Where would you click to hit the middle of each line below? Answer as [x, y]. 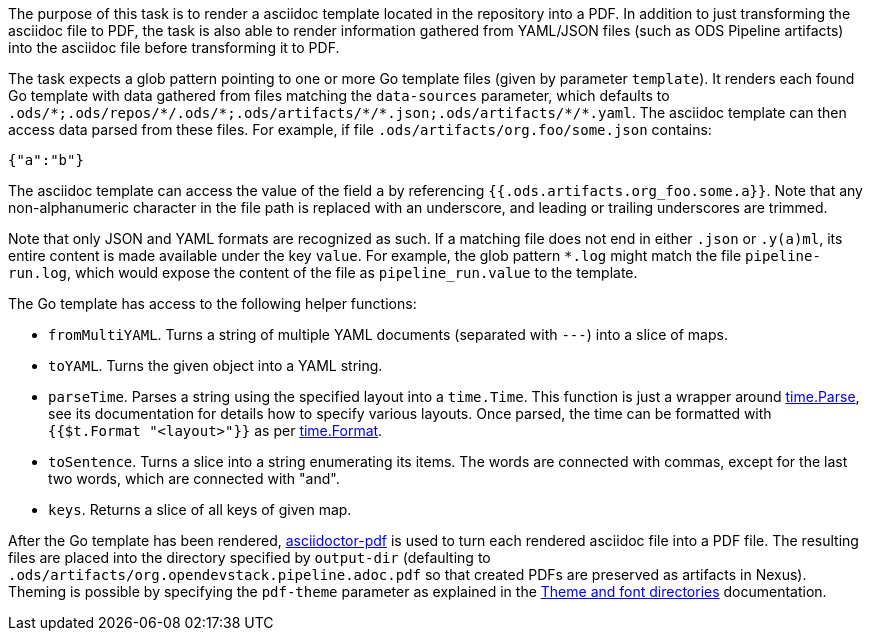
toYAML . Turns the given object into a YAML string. [215, 365]
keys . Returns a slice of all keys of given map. [200, 509]
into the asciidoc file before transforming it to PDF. [174, 47]
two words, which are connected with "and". [194, 478]
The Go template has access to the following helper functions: [212, 303]
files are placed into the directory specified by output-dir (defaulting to [249, 557]
